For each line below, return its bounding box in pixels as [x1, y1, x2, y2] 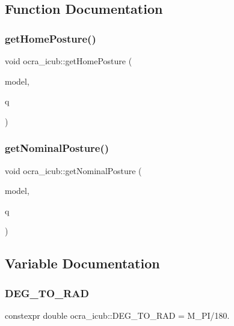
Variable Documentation [5, 254, 160, 273]
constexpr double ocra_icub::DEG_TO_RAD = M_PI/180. [5, 309, 230, 321]
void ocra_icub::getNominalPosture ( [5, 164, 142, 177]
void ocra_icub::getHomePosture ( [5, 55, 132, 67]
